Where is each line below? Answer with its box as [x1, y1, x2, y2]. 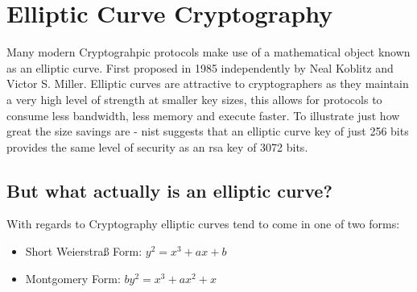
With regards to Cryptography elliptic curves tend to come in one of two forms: [6, 215, 400, 232]
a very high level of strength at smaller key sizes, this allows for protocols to [6, 90, 382, 107]
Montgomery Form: [25, 269, 121, 286]
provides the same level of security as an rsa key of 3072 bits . [6, 138, 308, 155]
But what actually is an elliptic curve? [6, 177, 332, 202]
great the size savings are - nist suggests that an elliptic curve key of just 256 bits [6, 123, 409, 140]
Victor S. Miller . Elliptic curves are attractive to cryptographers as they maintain [6, 75, 409, 92]
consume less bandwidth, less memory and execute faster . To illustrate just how [6, 106, 400, 123]
